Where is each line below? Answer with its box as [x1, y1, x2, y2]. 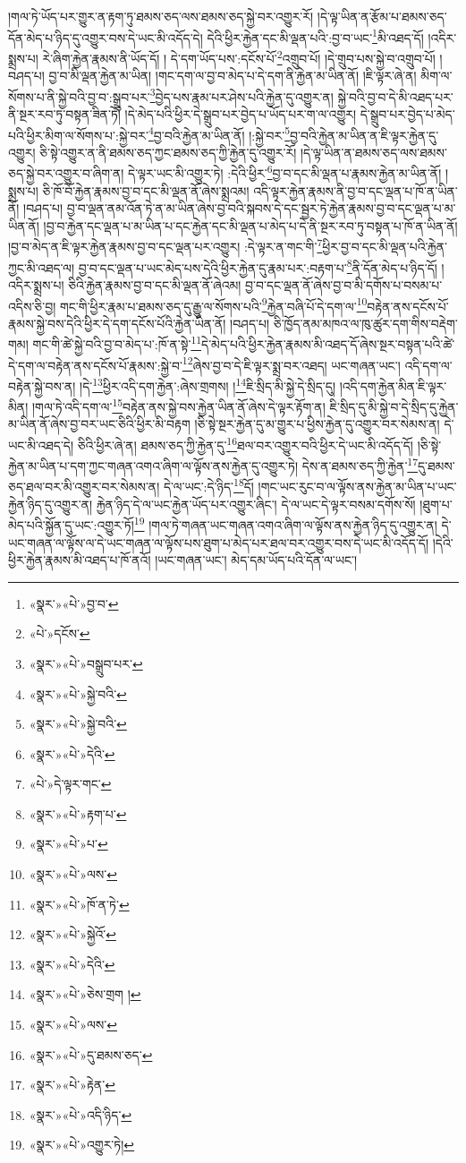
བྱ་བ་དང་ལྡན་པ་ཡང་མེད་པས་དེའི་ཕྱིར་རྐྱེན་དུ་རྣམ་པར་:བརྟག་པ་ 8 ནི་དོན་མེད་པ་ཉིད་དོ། [78, 255, 437, 277]
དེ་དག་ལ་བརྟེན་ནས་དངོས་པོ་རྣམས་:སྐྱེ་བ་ [8, 355, 182, 374]
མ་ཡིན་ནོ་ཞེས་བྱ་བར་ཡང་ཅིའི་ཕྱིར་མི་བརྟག [8, 415, 191, 433]
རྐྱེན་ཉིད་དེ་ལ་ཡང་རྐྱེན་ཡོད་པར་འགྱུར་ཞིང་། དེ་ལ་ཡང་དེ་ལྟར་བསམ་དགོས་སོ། [96, 494, 416, 513]
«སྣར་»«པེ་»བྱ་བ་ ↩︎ [29, 594, 119, 612]
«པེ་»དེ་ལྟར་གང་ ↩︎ [29, 774, 112, 793]
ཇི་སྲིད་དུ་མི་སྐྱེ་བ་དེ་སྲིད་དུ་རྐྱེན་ [329, 397, 459, 415]
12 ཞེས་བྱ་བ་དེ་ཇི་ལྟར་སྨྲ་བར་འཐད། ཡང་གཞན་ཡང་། [182, 353, 401, 374]
